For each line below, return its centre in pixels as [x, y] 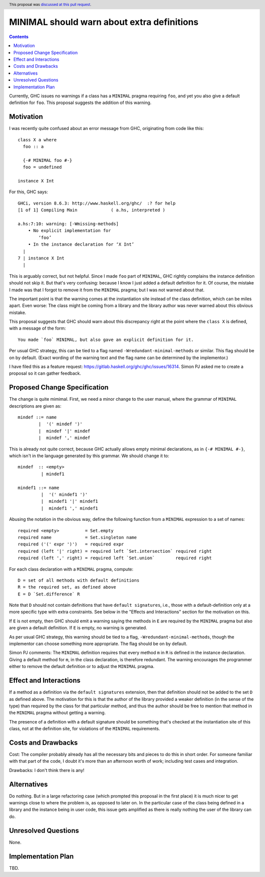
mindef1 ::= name [39, 488]
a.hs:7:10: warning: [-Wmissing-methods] [68, 224]
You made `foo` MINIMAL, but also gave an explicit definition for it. [106, 339]
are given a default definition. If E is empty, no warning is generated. [78, 628]
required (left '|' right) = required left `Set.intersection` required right [115, 551]
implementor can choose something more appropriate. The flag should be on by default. [98, 644]
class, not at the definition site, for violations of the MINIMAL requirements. [85, 729]
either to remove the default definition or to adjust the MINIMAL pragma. [82, 667]
